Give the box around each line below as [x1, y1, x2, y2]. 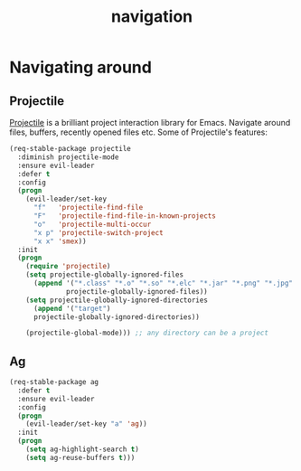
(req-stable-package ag [9, 378, 99, 387]
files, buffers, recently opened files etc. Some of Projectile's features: [9, 127, 268, 137]
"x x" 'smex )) [33, 237, 88, 246]
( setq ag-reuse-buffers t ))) [25, 453, 136, 462]
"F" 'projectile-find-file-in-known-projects [33, 212, 217, 221]
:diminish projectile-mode [17, 152, 119, 162]
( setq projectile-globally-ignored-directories [25, 296, 208, 305]
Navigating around [9, 57, 152, 78]
